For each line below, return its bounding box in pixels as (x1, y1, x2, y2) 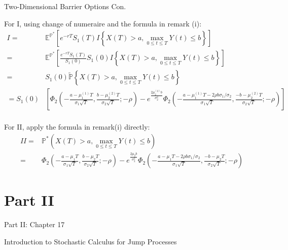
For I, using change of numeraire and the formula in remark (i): (4, 18, 202, 28)
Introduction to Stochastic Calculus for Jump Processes (4, 236, 177, 246)
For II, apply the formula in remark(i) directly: (4, 121, 150, 132)
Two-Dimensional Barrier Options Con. (4, 1, 126, 11)
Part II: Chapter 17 (4, 219, 65, 230)
